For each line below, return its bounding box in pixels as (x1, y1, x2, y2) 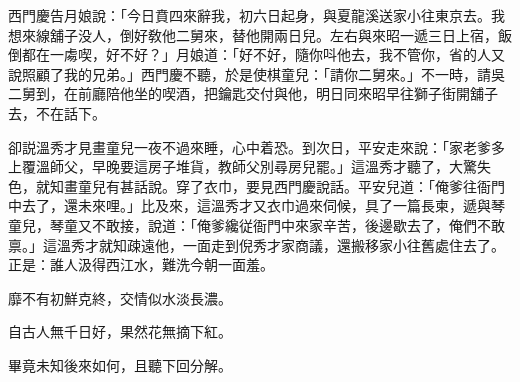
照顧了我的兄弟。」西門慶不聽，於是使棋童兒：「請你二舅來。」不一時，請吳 (21, 63, 505, 84)
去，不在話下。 (8, 102, 106, 123)
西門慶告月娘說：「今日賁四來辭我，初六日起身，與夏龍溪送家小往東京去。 (8, 5, 491, 25)
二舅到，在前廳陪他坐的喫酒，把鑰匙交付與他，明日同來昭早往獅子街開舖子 (8, 83, 498, 104)
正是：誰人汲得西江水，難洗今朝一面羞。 (8, 254, 274, 275)
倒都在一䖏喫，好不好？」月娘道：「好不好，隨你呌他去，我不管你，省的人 (8, 44, 491, 65)
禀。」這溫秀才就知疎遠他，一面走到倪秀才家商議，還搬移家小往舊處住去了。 (8, 234, 505, 255)
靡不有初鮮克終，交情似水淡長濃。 (8, 287, 232, 308)
